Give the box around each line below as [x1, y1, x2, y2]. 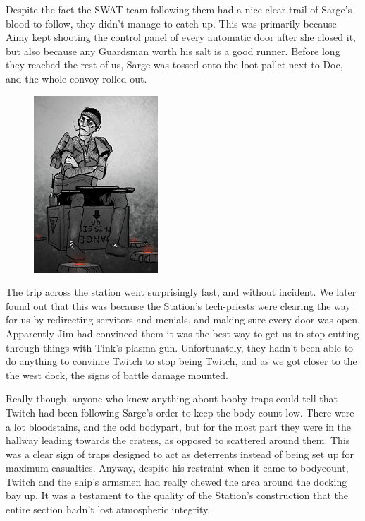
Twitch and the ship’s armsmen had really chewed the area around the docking [6, 474, 347, 489]
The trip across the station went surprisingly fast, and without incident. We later [6, 285, 357, 299]
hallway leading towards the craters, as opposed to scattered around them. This [6, 433, 350, 448]
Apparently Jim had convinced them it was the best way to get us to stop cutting [6, 325, 359, 340]
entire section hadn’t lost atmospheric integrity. [6, 502, 211, 517]
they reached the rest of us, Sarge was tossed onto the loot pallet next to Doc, [6, 57, 343, 72]
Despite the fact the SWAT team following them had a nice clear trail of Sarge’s [6, 2, 352, 16]
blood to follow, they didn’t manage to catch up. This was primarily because [6, 16, 337, 30]
